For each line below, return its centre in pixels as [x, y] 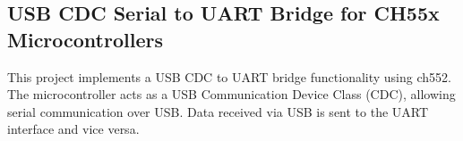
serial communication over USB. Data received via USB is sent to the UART [218, 111]
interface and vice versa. [73, 129]
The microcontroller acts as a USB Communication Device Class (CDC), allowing [231, 94]
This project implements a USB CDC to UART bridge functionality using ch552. [229, 76]
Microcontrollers [85, 39]
